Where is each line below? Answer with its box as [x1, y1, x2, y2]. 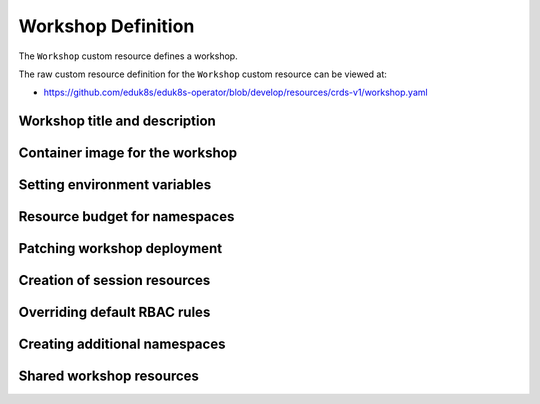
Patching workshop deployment [18, 240, 223, 257]
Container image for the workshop [18, 145, 238, 162]
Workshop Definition [18, 15, 195, 37]
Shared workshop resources [18, 368, 200, 385]
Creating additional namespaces [18, 336, 226, 353]
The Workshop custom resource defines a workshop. [18, 50, 239, 62]
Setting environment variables [18, 176, 212, 194]
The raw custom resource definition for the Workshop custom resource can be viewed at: [18, 68, 387, 80]
